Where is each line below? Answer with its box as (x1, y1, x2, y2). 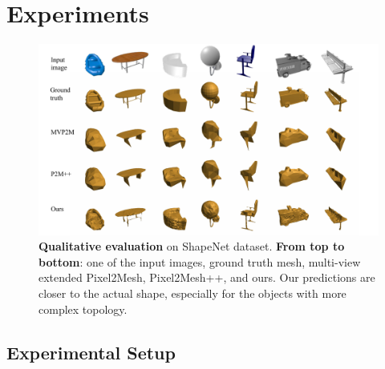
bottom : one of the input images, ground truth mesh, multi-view (38, 253, 361, 270)
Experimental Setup (6, 339, 176, 364)
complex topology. (38, 300, 128, 317)
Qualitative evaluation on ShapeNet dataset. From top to (38, 238, 345, 255)
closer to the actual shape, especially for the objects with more (38, 285, 346, 301)
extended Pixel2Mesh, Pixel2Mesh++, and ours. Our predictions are (38, 269, 375, 286)
